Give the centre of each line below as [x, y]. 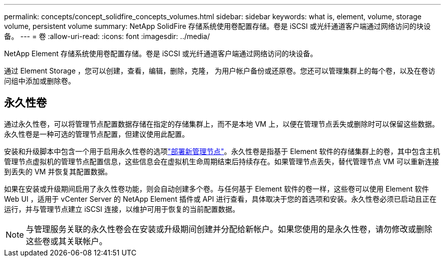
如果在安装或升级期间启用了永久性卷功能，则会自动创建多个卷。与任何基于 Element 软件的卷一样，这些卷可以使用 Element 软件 [217, 189]
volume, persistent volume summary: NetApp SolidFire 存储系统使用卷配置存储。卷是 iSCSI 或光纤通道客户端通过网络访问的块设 [217, 26]
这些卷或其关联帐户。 [67, 241]
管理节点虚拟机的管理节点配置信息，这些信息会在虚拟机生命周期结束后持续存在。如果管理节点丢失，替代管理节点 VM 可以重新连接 [222, 161]
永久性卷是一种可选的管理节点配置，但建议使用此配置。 [97, 134]
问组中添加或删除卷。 [40, 81]
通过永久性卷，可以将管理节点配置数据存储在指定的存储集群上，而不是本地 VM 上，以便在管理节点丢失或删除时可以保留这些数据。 [222, 124]
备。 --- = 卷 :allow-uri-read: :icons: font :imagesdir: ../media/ [107, 36]
